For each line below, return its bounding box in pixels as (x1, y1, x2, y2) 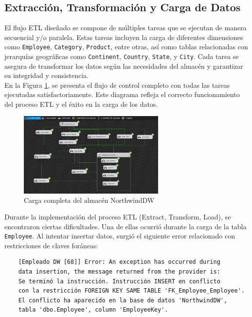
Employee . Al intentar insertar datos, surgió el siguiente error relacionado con (4, 231, 235, 241)
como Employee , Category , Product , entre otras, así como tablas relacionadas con (4, 41, 248, 52)
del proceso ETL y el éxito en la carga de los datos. (4, 99, 158, 109)
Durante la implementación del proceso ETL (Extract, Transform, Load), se (4, 211, 231, 221)
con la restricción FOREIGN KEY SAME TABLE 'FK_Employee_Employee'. (18, 287, 245, 295)
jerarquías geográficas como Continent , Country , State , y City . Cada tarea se (4, 51, 239, 61)
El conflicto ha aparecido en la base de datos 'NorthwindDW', (18, 297, 228, 304)
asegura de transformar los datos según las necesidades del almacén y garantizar (4, 60, 243, 71)
